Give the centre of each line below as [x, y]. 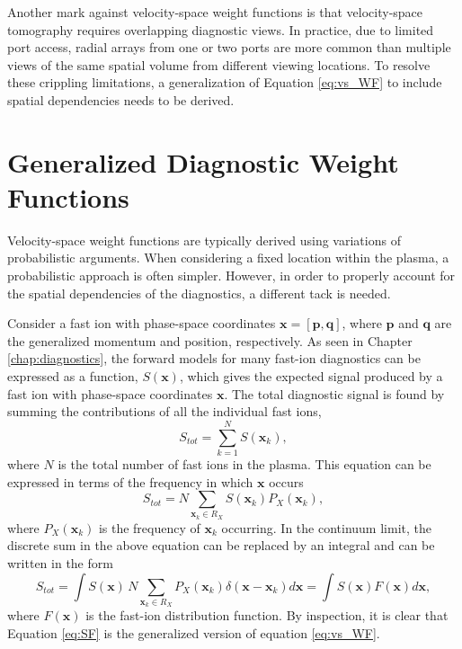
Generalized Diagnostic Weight [203, 161]
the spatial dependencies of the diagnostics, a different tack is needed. [199, 293]
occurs [286, 481]
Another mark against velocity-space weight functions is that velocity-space [215, 12]
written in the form [60, 563]
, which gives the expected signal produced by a [311, 376]
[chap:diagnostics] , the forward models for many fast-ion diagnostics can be [214, 358]
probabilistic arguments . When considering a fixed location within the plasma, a [228, 258]
